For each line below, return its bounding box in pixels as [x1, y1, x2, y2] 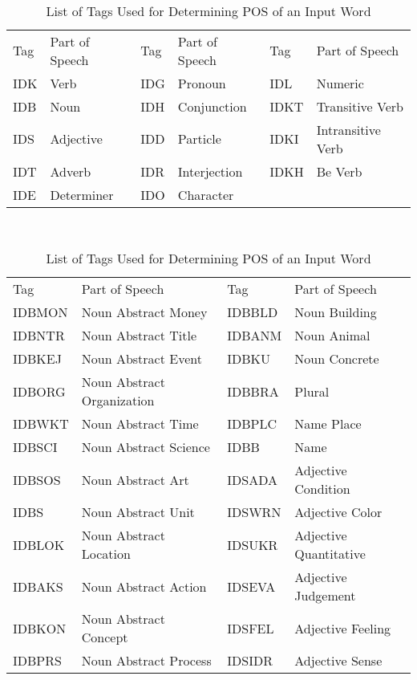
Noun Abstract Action [81, 576, 207, 596]
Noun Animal [294, 326, 370, 345]
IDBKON [13, 618, 67, 637]
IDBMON [13, 303, 68, 322]
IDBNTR [13, 326, 65, 345]
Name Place [294, 414, 362, 434]
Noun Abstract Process [81, 651, 212, 670]
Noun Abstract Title [81, 326, 197, 345]
